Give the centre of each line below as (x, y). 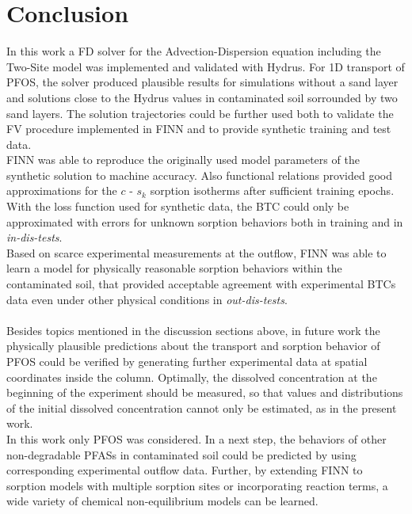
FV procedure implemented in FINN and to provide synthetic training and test (199, 129)
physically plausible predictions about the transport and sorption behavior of (193, 346)
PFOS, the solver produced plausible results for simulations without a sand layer (202, 82)
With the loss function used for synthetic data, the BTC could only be (178, 206)
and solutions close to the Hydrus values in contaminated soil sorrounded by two (202, 97)
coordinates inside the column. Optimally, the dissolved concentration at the (192, 377)
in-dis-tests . (34, 237)
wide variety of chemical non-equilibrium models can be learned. (162, 501)
